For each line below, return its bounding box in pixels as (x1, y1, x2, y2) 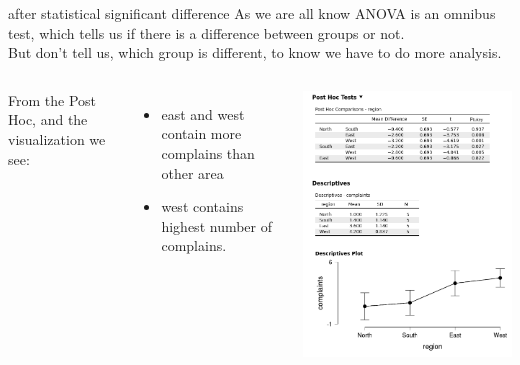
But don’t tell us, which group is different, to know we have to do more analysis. (8, 42, 502, 63)
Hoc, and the (8, 109, 88, 130)
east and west (161, 103, 245, 124)
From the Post (8, 89, 97, 110)
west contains (161, 196, 244, 217)
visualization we (8, 128, 106, 149)
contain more (161, 123, 242, 144)
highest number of (161, 215, 273, 236)
